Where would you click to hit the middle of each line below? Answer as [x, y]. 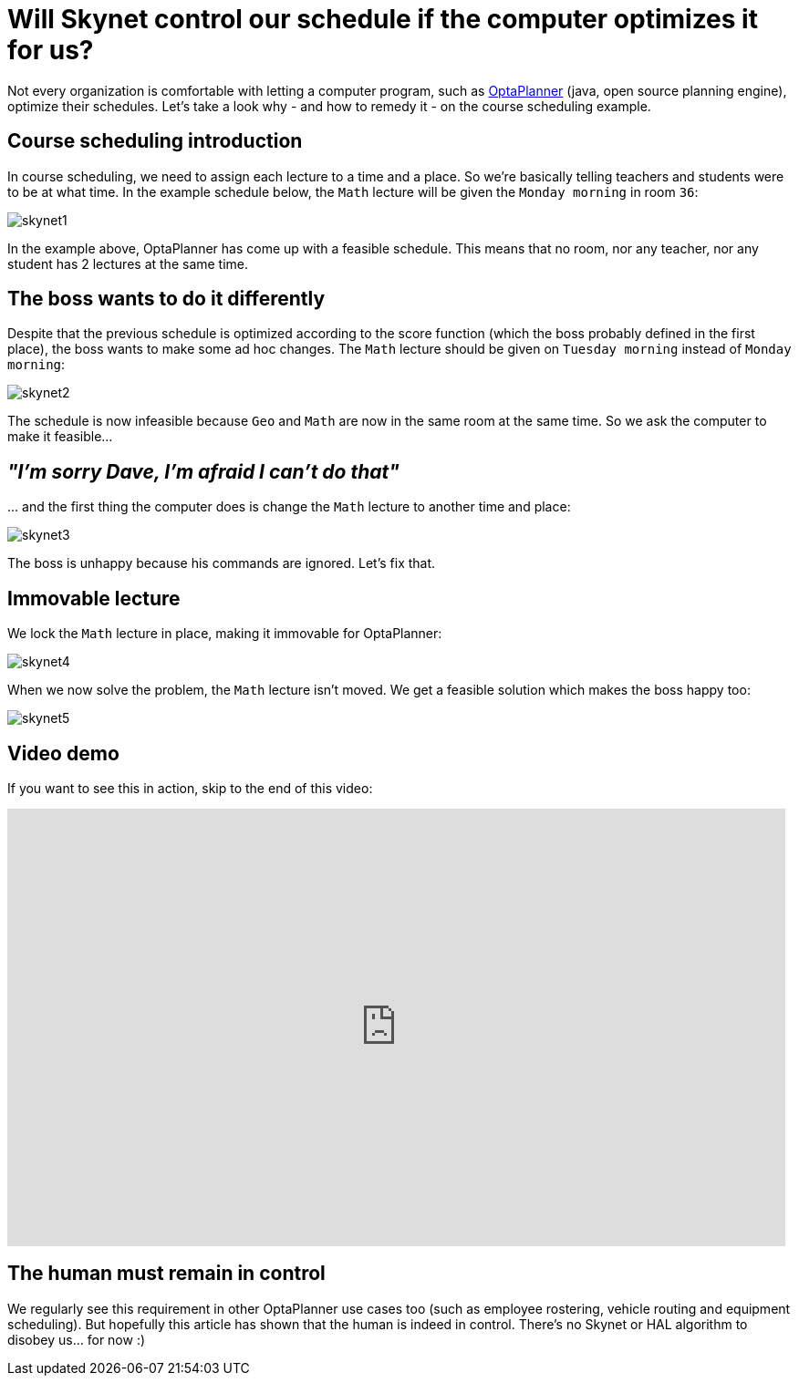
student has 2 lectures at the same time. [128, 263]
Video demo [63, 753]
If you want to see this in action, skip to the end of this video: [190, 788]
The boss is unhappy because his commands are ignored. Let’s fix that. [222, 563]
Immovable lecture [94, 598]
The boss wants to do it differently [166, 299]
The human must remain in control [166, 1274]
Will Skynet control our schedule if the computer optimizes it [383, 19]
